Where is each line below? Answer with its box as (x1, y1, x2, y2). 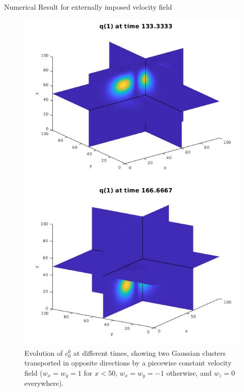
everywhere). (24, 378, 64, 388)
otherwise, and (166, 367, 212, 378)
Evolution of (24, 347, 63, 358)
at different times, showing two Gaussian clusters (73, 347, 226, 358)
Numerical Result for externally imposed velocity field (4, 2, 172, 12)
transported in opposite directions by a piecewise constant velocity (24, 357, 232, 368)
